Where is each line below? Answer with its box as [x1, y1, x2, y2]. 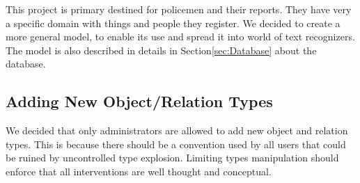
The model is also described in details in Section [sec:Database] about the [6, 42, 317, 57]
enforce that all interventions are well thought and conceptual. [6, 164, 272, 178]
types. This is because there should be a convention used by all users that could [6, 136, 346, 151]
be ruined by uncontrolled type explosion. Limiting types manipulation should [6, 150, 339, 165]
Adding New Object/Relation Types [6, 90, 273, 112]
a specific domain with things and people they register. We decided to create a [6, 15, 341, 30]
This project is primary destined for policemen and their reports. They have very [6, 2, 352, 16]
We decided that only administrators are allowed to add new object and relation [6, 123, 348, 138]
